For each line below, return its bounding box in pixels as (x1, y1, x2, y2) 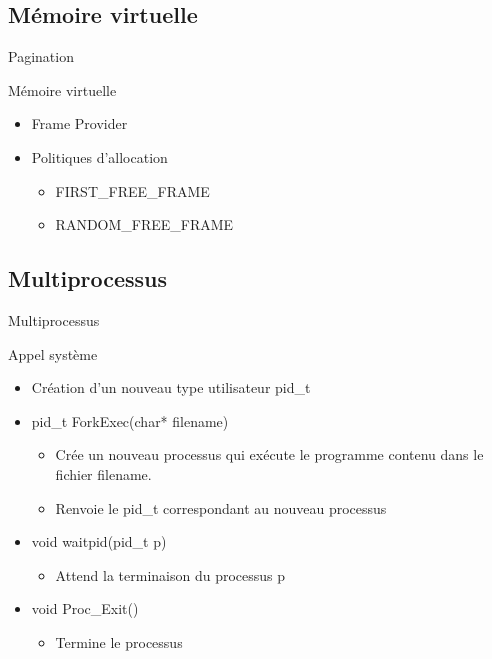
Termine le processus (55, 631, 183, 652)
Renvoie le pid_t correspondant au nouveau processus (55, 497, 387, 518)
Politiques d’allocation (31, 146, 168, 167)
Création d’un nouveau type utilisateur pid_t (31, 377, 311, 398)
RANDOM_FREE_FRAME (55, 214, 234, 235)
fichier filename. (55, 463, 152, 484)
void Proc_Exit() (31, 598, 139, 619)
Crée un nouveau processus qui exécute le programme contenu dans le (55, 444, 484, 465)
